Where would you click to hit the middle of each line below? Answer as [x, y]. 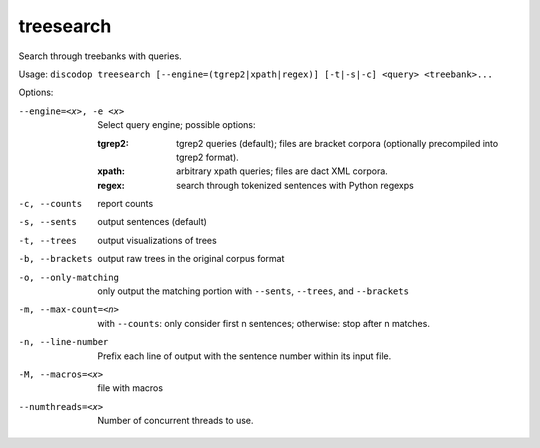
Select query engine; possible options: [176, 125]
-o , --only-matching [69, 277]
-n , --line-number [63, 342]
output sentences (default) [152, 222]
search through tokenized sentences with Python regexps [295, 185]
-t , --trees [47, 240]
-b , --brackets [56, 259]
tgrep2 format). [207, 157]
